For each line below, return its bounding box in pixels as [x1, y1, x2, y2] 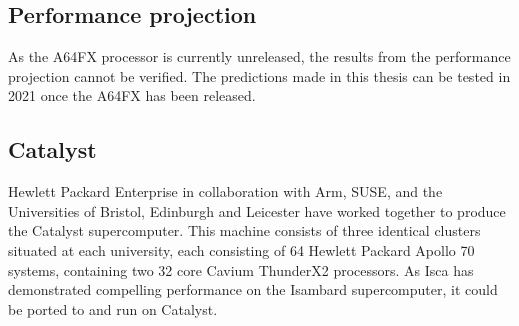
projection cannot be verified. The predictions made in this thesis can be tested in [8, 65, 511, 86]
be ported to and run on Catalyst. [8, 298, 218, 319]
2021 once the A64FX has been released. [8, 85, 256, 106]
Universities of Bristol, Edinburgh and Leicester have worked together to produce [8, 200, 506, 221]
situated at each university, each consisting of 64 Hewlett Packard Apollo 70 [8, 239, 475, 260]
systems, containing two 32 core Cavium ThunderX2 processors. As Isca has [8, 259, 474, 280]
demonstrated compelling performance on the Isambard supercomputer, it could [8, 279, 498, 300]
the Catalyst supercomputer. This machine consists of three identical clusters [8, 220, 481, 241]
